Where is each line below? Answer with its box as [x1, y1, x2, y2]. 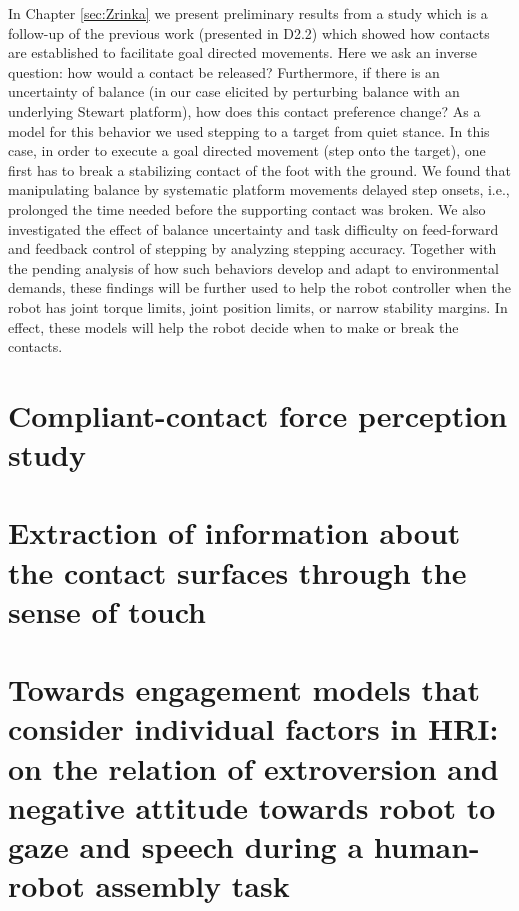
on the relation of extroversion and [8, 747, 499, 788]
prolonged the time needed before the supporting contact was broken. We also [8, 198, 486, 219]
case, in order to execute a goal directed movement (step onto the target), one [8, 140, 486, 161]
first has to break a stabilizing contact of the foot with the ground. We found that [8, 159, 511, 180]
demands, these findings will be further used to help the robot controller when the [8, 277, 511, 298]
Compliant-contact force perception [8, 394, 508, 435]
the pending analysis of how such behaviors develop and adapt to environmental [8, 257, 499, 278]
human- [373, 825, 480, 866]
